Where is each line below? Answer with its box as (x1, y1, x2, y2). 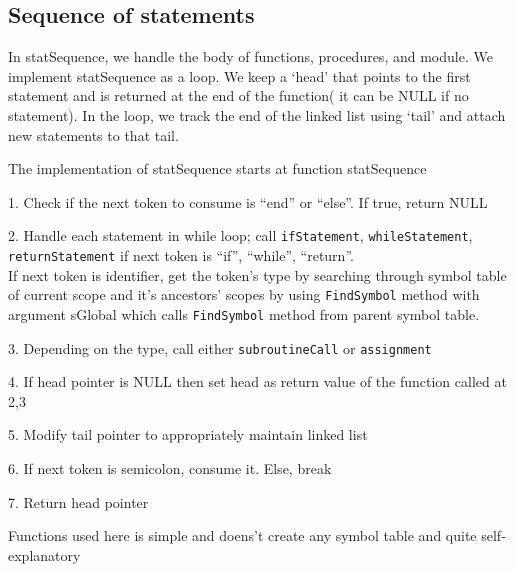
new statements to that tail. (8, 124, 179, 145)
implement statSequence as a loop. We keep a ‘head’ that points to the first (8, 65, 471, 86)
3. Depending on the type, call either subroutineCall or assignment (8, 337, 432, 358)
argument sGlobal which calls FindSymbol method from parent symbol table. (8, 303, 480, 324)
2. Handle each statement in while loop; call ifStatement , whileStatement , (8, 225, 473, 246)
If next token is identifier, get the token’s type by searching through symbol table (8, 264, 507, 285)
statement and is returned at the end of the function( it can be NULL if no (8, 85, 469, 106)
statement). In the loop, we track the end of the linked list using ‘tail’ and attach (8, 104, 506, 125)
